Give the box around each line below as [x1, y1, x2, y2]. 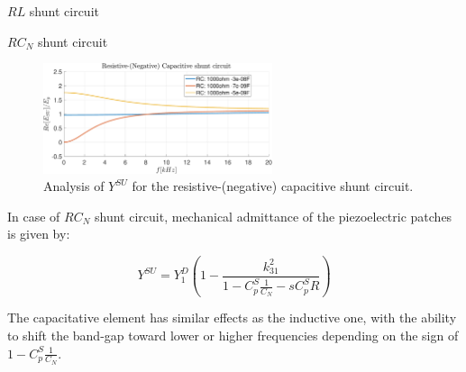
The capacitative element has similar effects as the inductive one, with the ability [7, 308, 457, 327]
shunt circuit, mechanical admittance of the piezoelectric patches [95, 206, 452, 225]
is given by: [7, 224, 70, 243]
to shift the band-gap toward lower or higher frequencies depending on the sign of [7, 326, 459, 345]
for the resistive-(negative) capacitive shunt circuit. [132, 177, 414, 195]
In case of [7, 206, 60, 225]
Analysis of [43, 177, 105, 195]
